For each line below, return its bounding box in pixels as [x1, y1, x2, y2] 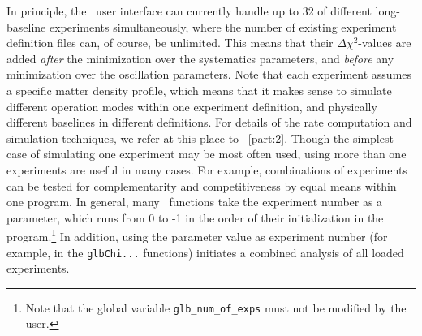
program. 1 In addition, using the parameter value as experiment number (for [6, 226, 388, 244]
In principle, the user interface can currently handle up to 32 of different [6, 2, 372, 19]
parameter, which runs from [6, 209, 145, 226]
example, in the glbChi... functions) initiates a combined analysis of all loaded [6, 243, 404, 261]
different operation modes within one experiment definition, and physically [6, 97, 377, 114]
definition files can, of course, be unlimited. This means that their [6, 34, 334, 51]
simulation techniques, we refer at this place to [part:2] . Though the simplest [6, 129, 394, 146]
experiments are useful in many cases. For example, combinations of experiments [6, 161, 407, 178]
